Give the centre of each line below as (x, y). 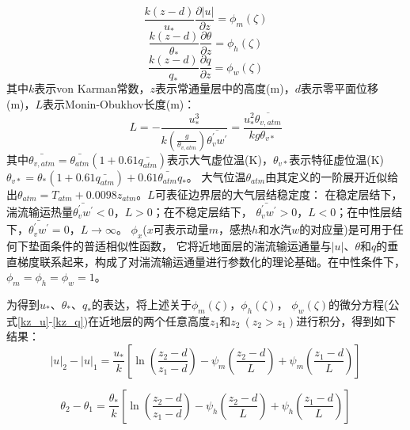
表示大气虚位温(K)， (220, 159)
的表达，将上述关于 (141, 304)
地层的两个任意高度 (160, 320)
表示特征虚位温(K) (337, 159)
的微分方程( (359, 304)
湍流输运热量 (40, 211)
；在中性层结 (369, 211)
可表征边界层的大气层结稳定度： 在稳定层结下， (279, 194)
